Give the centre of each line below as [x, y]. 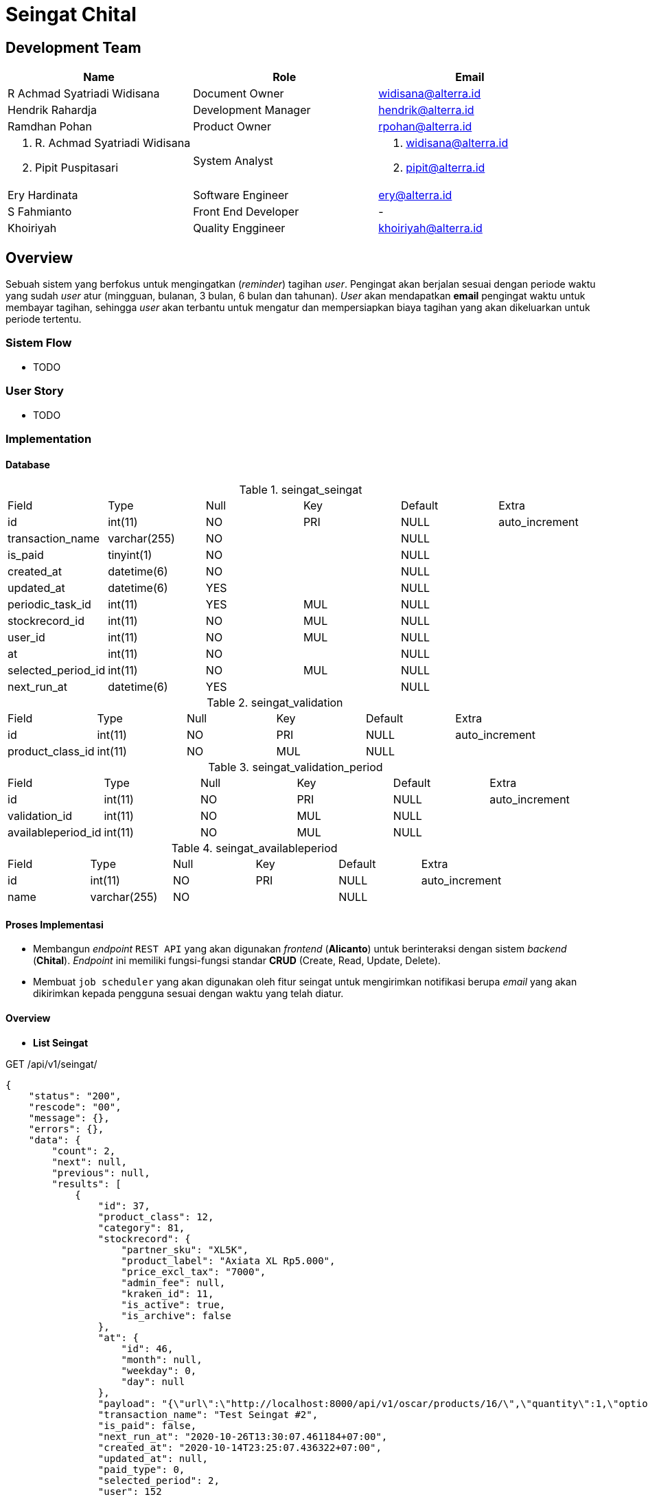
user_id [26, 638]
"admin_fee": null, [173, 1282]
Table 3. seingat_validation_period [296, 767]
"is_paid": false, [147, 1425]
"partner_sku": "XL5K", [185, 1249]
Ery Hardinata [43, 195]
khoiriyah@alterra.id [430, 228]
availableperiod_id [55, 833]
